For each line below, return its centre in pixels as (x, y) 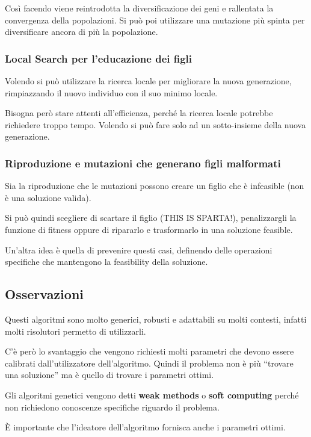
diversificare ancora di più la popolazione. (82, 32)
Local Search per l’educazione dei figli (99, 58)
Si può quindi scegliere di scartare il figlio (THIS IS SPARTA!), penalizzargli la (151, 218)
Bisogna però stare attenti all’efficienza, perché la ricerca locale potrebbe (139, 113)
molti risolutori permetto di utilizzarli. (75, 331)
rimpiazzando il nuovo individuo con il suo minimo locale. (111, 92)
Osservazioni (44, 294)
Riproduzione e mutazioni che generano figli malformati (143, 163)
